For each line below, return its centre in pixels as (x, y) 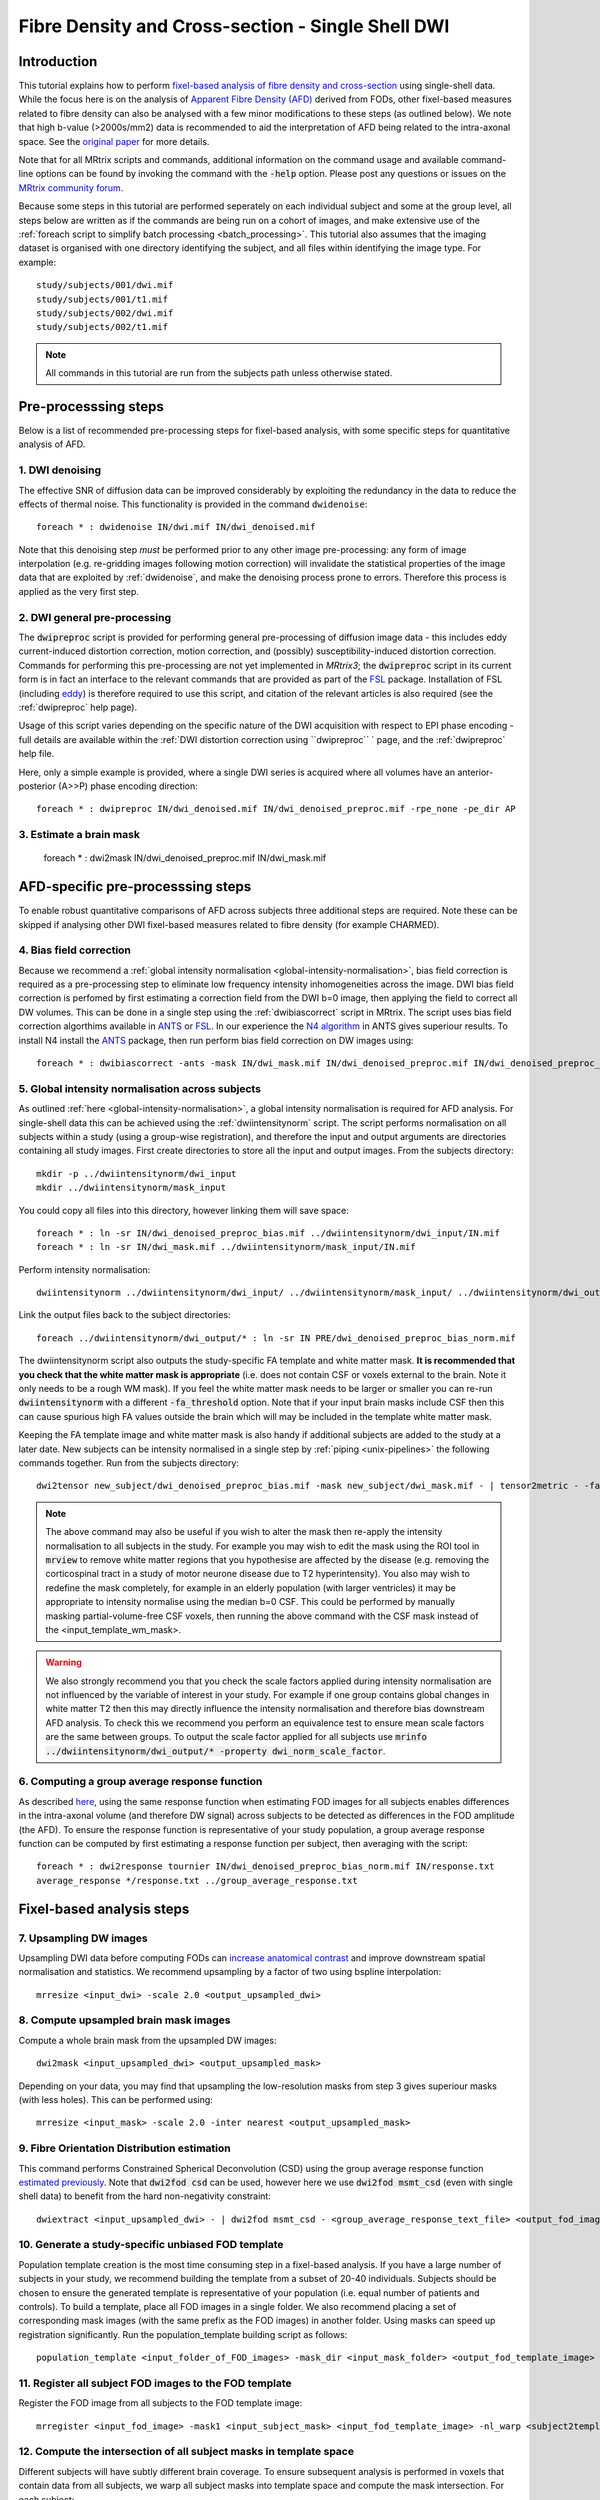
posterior (37, 786)
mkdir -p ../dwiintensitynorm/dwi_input (136, 1173)
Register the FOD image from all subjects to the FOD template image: (160, 2403)
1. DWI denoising (60, 470)
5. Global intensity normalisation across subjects (140, 1088)
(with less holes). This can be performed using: (116, 2099)
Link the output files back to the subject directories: (124, 1315)
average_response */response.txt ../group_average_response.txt (197, 1880)
